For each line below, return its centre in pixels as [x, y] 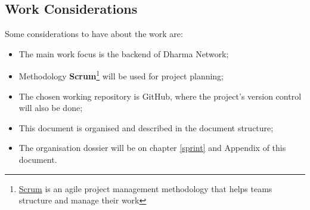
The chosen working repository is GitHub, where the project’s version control [160, 96]
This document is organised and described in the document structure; [146, 127]
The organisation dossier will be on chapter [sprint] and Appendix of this [152, 148]
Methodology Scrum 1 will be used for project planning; [121, 75]
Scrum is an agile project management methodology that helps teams [145, 188]
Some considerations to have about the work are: [94, 34]
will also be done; [51, 108]
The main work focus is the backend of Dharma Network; [124, 53]
